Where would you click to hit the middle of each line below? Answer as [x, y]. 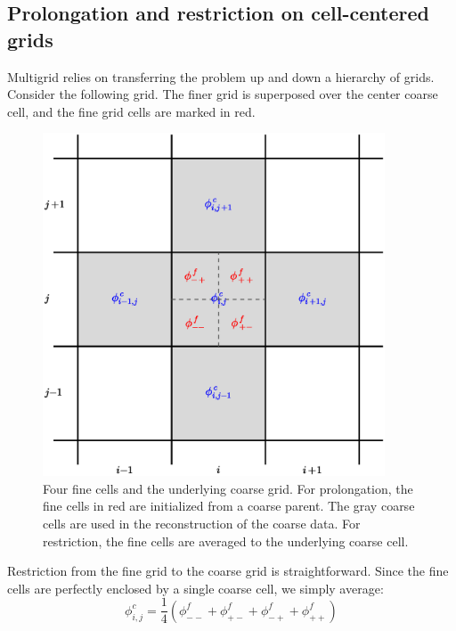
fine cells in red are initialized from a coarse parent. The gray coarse [229, 506]
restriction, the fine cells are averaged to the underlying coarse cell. [226, 541]
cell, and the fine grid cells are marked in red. [131, 111]
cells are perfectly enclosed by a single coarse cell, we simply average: [195, 588]
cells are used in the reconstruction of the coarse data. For [202, 523]
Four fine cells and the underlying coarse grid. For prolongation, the [228, 488]
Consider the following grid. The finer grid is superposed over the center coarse [223, 94]
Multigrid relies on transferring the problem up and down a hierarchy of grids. [221, 76]
